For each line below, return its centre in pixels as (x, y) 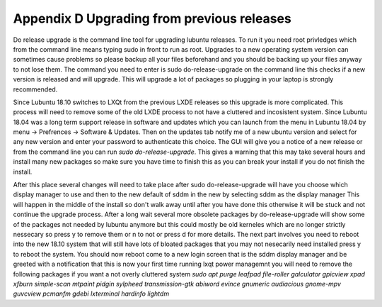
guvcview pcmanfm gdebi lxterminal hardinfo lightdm (91, 294)
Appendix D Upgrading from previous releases (152, 18)
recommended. (35, 89)
